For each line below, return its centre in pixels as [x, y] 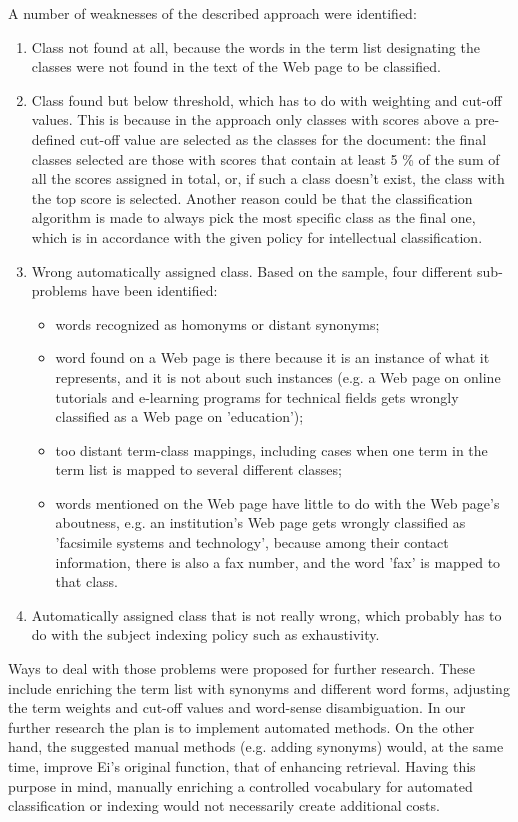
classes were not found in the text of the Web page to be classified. [236, 66]
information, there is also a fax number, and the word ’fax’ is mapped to [278, 561]
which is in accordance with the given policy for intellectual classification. [257, 236]
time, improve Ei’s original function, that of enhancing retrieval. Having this [242, 766]
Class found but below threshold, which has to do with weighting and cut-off [266, 99]
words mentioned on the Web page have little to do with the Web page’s [277, 502]
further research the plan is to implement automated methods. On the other [241, 726]
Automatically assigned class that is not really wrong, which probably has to [266, 614]
